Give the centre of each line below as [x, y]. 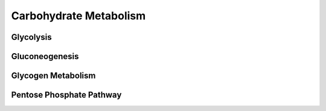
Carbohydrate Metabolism [78, 16]
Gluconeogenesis [45, 56]
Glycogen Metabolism [53, 76]
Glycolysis [31, 37]
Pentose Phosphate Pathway [66, 95]
